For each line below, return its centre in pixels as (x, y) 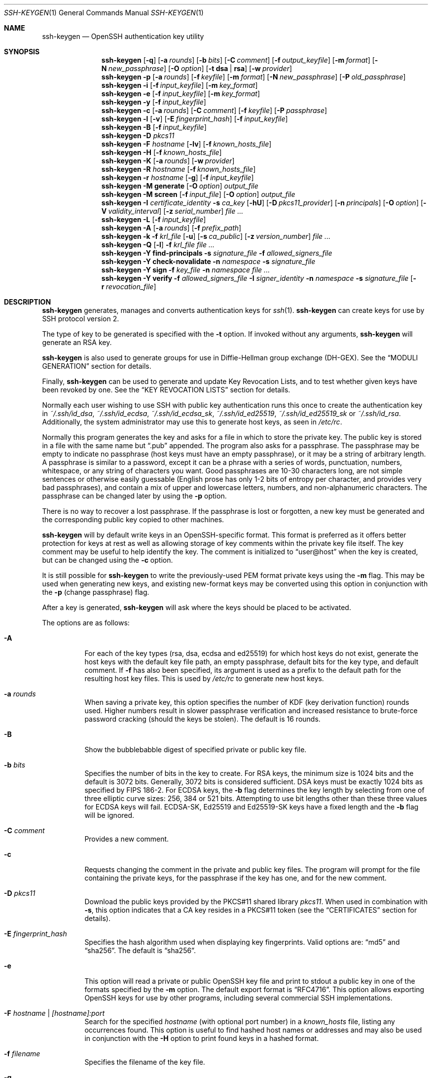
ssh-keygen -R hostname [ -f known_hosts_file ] (179, 169)
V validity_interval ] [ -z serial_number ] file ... (172, 211)
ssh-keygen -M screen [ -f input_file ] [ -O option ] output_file (198, 194)
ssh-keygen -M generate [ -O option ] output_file (180, 186)
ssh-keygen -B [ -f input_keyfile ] (154, 127)
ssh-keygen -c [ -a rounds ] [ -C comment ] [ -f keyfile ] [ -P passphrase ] (214, 110)
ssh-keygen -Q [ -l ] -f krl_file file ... (158, 245)
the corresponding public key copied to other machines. (133, 520)
